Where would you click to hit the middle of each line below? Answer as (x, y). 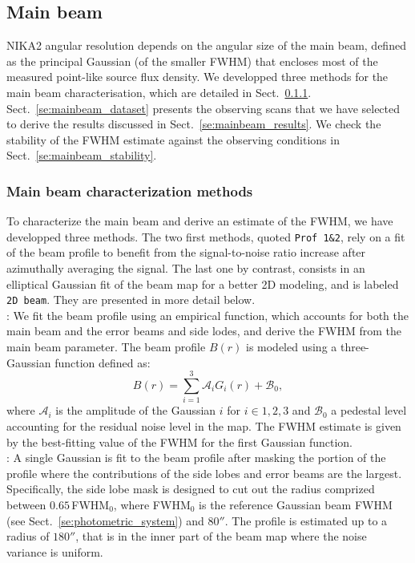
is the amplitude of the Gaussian (136, 410)
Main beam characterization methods (130, 190)
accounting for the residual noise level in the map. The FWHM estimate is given (204, 425)
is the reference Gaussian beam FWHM (296, 504)
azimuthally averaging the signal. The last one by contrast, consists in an (186, 268)
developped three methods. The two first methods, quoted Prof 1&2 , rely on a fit (206, 236)
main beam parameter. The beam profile (106, 347)
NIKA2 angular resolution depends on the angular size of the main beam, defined (206, 45)
